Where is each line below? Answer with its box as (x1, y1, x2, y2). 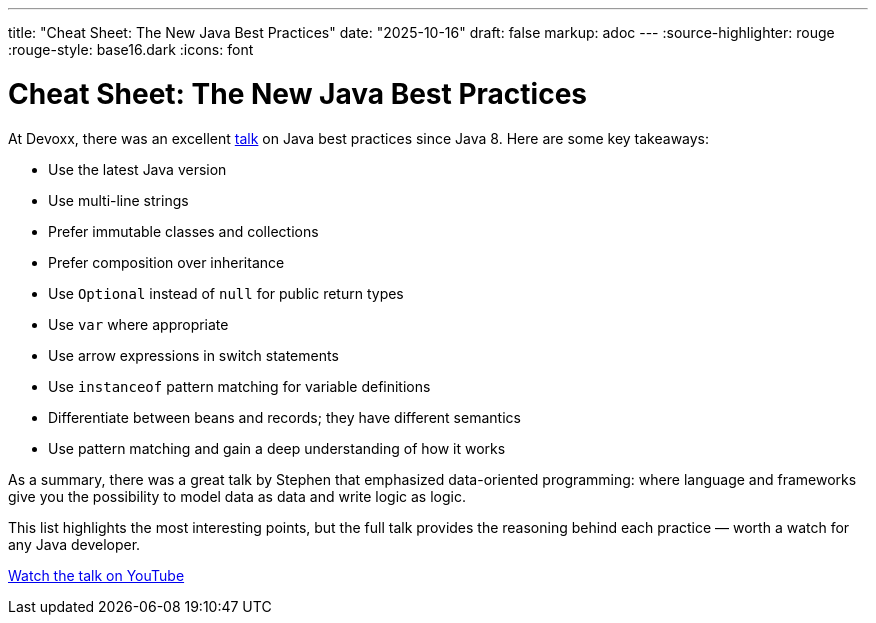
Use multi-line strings (48, 191, 189, 209)
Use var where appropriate (48, 315, 229, 333)
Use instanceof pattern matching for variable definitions (48, 377, 431, 395)
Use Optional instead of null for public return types (48, 284, 404, 302)
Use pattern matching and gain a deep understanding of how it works (48, 439, 506, 457)
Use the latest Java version (48, 160, 227, 178)
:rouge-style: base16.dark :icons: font (8, 41, 254, 58)
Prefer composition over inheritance (48, 253, 285, 271)
